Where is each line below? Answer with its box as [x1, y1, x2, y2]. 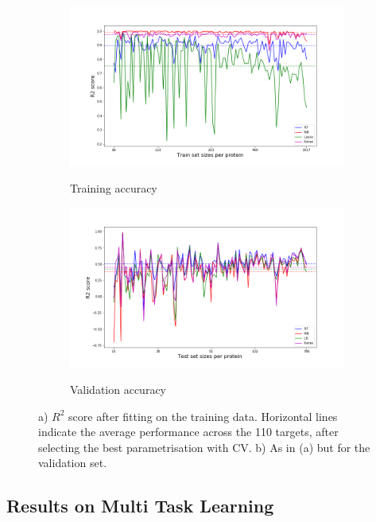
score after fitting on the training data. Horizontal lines [68, 407, 338, 424]
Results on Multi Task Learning [6, 493, 274, 518]
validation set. [38, 454, 107, 471]
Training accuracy [70, 180, 157, 197]
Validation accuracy [70, 381, 167, 398]
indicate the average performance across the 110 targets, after [38, 423, 339, 440]
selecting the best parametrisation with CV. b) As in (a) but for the [38, 438, 370, 455]
